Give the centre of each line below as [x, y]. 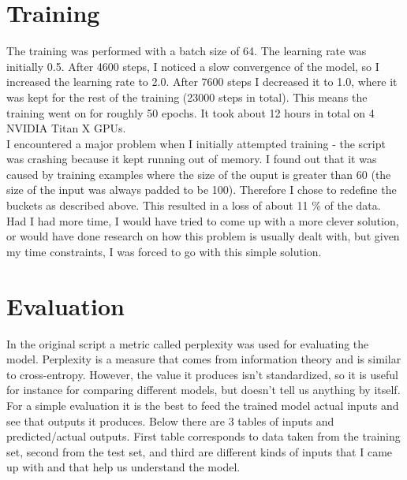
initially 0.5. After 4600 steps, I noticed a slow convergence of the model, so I [193, 66]
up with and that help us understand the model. [123, 467]
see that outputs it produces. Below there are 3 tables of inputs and [170, 420]
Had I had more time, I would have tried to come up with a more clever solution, [203, 220]
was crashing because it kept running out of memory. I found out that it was [192, 159]
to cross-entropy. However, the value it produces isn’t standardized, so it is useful [203, 374]
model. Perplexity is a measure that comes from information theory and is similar [204, 359]
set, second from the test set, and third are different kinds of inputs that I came [200, 451]
